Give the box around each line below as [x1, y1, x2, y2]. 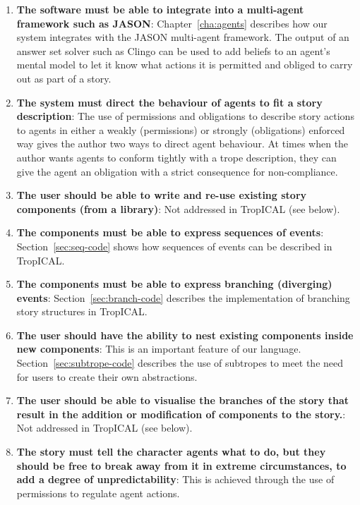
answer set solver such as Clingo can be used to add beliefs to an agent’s [16, 43, 330, 58]
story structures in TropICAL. [16, 304, 148, 319]
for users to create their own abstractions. [16, 369, 198, 384]
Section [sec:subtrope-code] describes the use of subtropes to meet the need [16, 355, 344, 370]
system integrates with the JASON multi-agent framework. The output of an [16, 30, 349, 44]
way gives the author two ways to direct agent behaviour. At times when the [16, 136, 349, 151]
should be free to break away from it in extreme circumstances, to [16, 458, 347, 473]
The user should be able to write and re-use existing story [16, 188, 307, 202]
